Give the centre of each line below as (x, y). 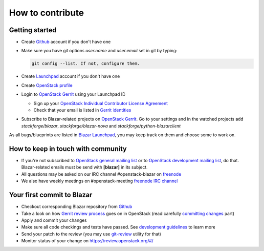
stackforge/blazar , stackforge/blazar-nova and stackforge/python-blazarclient (101, 126)
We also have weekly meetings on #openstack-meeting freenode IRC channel (99, 181)
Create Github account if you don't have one (66, 42)
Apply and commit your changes (54, 220)
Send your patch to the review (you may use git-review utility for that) (91, 234)
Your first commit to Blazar (51, 195)
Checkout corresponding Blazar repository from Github (77, 207)
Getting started (33, 30)
